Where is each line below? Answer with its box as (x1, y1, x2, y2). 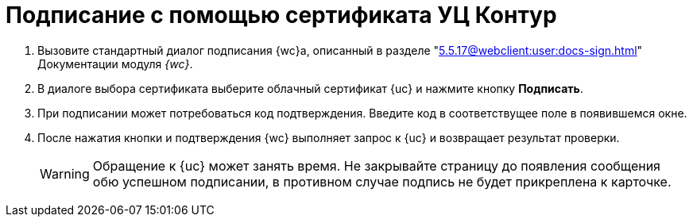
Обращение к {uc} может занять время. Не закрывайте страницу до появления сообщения (92, 157, 660, 174)
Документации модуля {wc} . (37, 56, 193, 71)
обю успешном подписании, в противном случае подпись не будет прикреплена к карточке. (92, 173, 672, 190)
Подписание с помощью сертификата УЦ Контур (6, 2, 557, 29)
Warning (40, 165, 90, 182)
